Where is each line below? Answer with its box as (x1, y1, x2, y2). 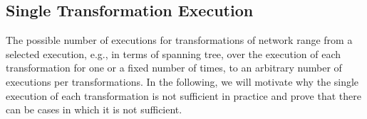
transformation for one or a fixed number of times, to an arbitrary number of (6, 60, 342, 75)
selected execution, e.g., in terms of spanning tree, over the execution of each (6, 46, 341, 61)
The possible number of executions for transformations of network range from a (6, 33, 353, 47)
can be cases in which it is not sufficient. (6, 102, 182, 117)
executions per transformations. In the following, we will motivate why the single (6, 74, 359, 89)
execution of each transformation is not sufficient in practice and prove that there (6, 88, 361, 103)
